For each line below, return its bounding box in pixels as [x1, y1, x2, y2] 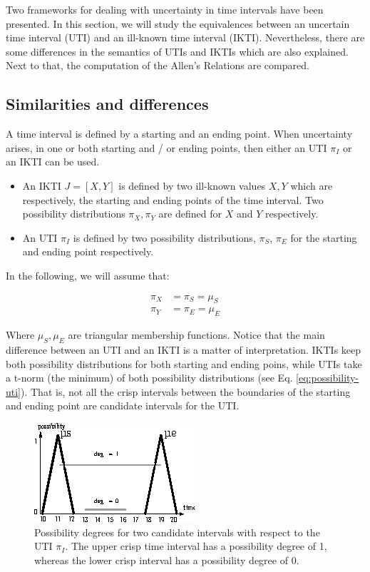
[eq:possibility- [296, 370, 359, 385]
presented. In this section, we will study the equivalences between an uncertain [6, 16, 350, 31]
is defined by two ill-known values [118, 178, 266, 193]
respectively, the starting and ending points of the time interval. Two [22, 192, 324, 207]
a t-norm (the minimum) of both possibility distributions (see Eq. [6, 370, 293, 385]
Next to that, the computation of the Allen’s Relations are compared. [6, 58, 309, 73]
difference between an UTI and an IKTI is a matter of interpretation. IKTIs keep [6, 342, 361, 357]
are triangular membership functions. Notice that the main [68, 327, 325, 342]
